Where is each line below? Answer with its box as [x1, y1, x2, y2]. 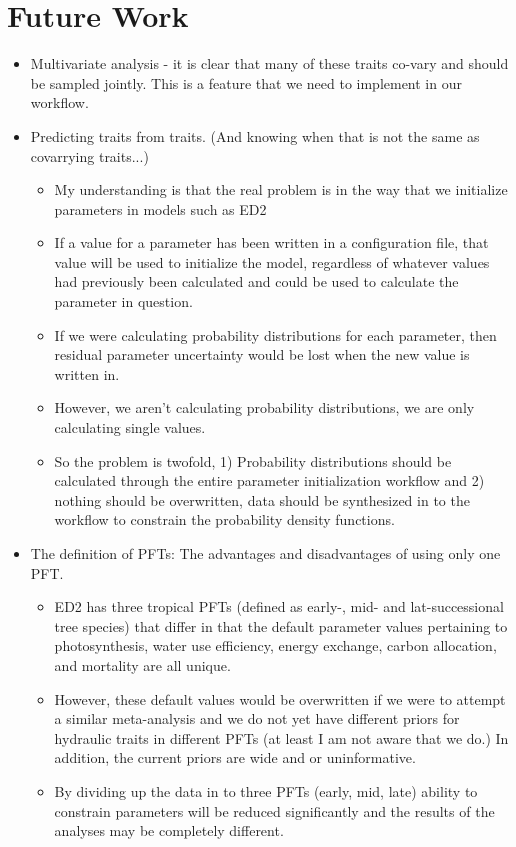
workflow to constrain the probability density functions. [54, 509, 395, 530]
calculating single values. [54, 417, 206, 438]
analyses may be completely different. [54, 820, 284, 841]
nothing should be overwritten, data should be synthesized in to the [54, 489, 470, 510]
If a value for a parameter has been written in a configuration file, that [54, 232, 489, 253]
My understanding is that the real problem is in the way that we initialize [54, 179, 508, 200]
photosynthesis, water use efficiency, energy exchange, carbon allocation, [54, 635, 497, 656]
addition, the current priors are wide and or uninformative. [54, 747, 416, 768]
